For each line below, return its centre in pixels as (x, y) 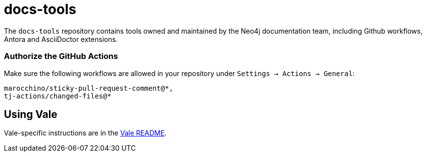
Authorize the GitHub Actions (61, 56)
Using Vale (31, 114)
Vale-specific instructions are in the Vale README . (85, 133)
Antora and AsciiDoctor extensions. (61, 39)
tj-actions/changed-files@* (58, 96)
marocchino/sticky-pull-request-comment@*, (89, 88)
